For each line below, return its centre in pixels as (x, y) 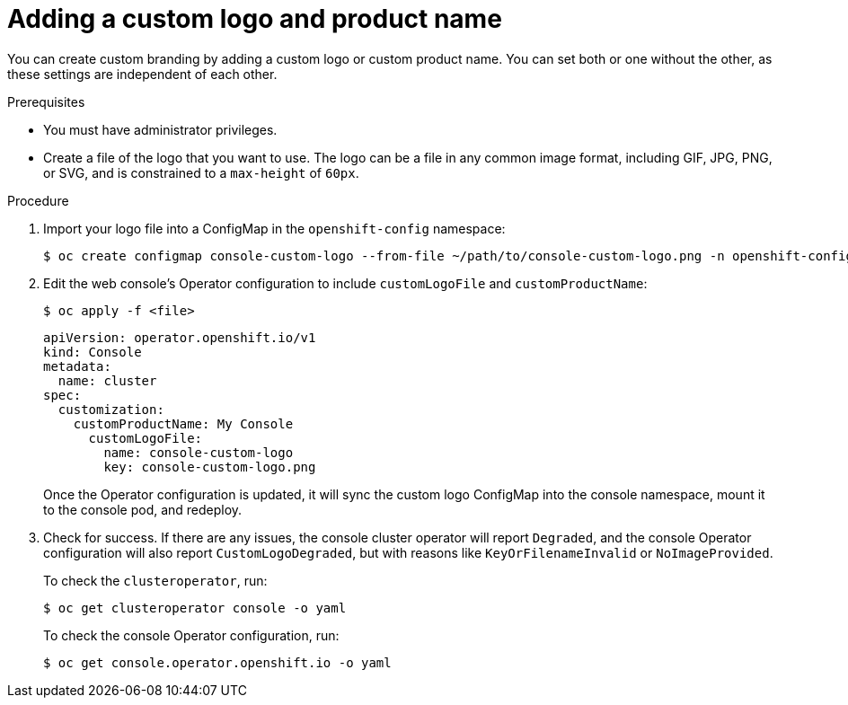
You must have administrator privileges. (160, 129)
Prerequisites (46, 101)
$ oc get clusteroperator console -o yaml (195, 608)
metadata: (77, 366)
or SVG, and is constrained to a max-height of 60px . (201, 172)
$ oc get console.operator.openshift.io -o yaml (217, 662)
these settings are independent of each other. (142, 74)
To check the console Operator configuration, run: (191, 635)
